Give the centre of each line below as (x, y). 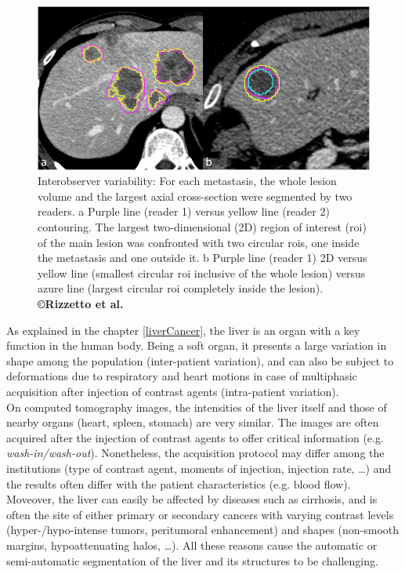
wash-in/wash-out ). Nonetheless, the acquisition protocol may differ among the (195, 453)
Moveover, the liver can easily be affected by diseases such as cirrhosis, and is (192, 499)
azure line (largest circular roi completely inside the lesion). (181, 288)
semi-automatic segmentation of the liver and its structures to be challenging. (192, 560)
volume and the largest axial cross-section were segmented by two (195, 196)
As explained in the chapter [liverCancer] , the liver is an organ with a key (183, 330)
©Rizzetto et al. (81, 304)
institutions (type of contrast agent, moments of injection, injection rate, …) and (199, 468)
